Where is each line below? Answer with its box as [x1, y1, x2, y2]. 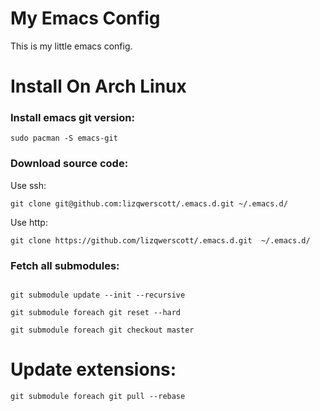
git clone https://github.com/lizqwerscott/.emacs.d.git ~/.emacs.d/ [10, 235, 311, 246]
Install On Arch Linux [10, 75, 187, 98]
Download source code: [10, 157, 129, 171]
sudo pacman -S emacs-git [10, 133, 118, 144]
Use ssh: [10, 179, 47, 191]
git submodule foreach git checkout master [10, 325, 195, 336]
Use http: [10, 216, 48, 228]
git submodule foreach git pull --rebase [10, 391, 186, 401]
